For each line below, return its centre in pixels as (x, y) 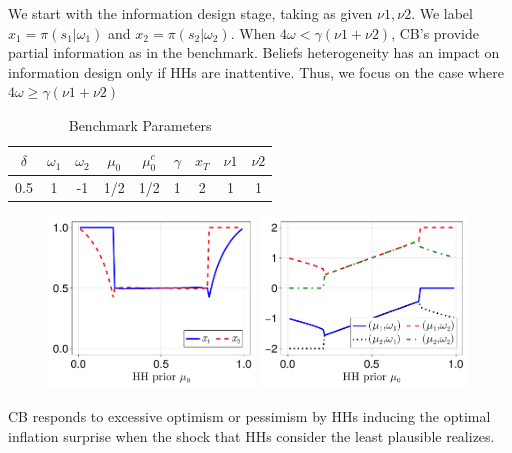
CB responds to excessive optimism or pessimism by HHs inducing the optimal (249, 416)
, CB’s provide (435, 32)
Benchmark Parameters (140, 124)
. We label (442, 13)
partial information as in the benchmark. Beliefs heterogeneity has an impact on (254, 52)
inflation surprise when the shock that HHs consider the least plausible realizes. (251, 436)
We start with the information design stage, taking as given (190, 13)
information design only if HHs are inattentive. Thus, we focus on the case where (256, 71)
